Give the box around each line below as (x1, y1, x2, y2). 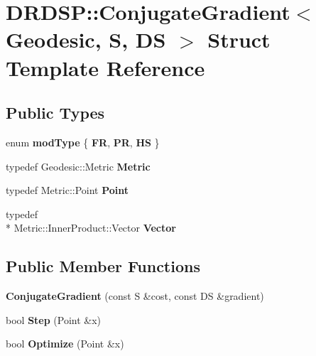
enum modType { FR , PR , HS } (6, 134, 160, 149)
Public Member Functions (6, 255, 200, 277)
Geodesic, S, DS (6, 25, 166, 54)
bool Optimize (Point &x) (6, 336, 124, 351)
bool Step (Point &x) (6, 312, 102, 327)
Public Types (6, 102, 105, 124)
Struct (207, 25, 271, 54)
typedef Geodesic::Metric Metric (6, 158, 151, 173)
